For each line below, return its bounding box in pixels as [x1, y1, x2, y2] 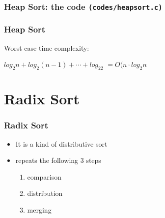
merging [27, 204, 52, 215]
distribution [27, 188, 63, 198]
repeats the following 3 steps [15, 155, 101, 165]
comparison [27, 171, 61, 182]
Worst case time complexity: [4, 42, 89, 53]
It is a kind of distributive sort [15, 138, 108, 149]
